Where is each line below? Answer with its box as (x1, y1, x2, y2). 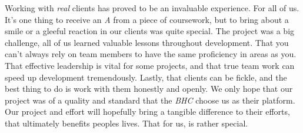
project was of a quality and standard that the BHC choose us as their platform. (5, 94, 295, 106)
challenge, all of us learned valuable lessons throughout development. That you (5, 36, 289, 48)
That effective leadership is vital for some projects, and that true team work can (5, 59, 295, 71)
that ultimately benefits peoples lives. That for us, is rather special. (5, 117, 248, 129)
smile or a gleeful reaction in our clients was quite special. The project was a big (5, 25, 295, 37)
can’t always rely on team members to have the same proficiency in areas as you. (5, 48, 297, 60)
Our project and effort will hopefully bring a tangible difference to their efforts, (5, 105, 290, 118)
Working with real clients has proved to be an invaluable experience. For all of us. (5, 2, 299, 14)
